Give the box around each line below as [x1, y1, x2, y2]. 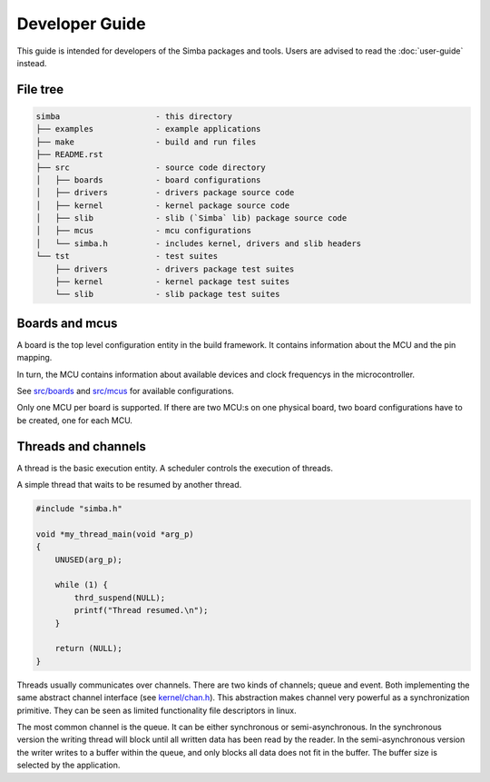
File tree [16, 82, 64, 97]
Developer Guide [16, 14, 146, 34]
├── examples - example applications [35, 124, 261, 134]
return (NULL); [54, 643, 122, 654]
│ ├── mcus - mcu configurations [35, 225, 251, 236]
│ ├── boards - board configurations [35, 174, 261, 185]
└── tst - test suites [35, 251, 218, 262]
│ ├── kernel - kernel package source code [35, 200, 290, 211]
